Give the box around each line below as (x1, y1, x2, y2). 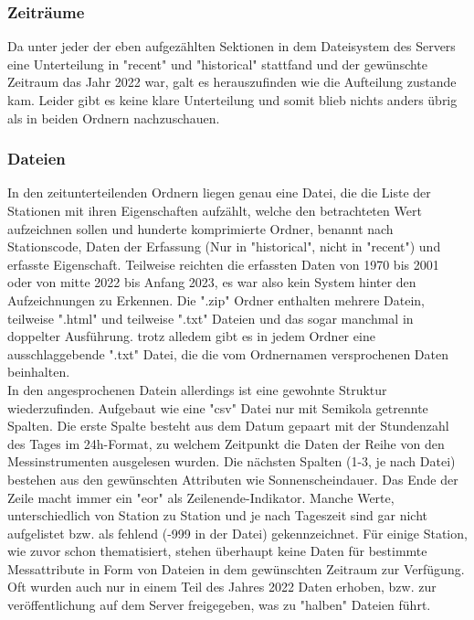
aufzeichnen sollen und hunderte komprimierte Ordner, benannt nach (7, 219, 394, 238)
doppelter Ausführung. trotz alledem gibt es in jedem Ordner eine (7, 326, 375, 346)
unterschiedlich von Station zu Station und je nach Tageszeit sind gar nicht (7, 506, 427, 525)
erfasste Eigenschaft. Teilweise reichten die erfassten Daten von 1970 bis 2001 (7, 254, 439, 273)
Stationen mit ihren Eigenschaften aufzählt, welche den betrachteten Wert (7, 201, 422, 219)
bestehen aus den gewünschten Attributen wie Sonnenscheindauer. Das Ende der (7, 469, 458, 488)
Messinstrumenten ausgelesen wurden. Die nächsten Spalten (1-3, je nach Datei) (7, 452, 456, 471)
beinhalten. (7, 362, 70, 381)
